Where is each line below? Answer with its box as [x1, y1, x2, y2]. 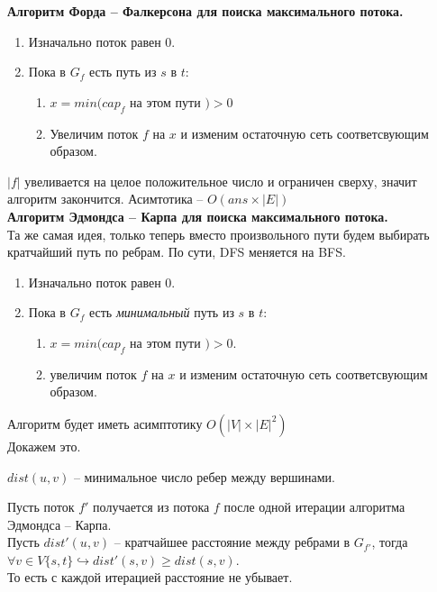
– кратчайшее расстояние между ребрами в [114, 533, 351, 551]
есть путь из [88, 62, 157, 81]
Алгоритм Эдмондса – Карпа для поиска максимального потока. [7, 206, 388, 225]
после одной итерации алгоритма [223, 497, 405, 516]
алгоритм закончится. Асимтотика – [7, 189, 204, 208]
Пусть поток [7, 497, 75, 516]
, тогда [371, 533, 408, 551]
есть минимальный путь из [88, 303, 234, 322]
